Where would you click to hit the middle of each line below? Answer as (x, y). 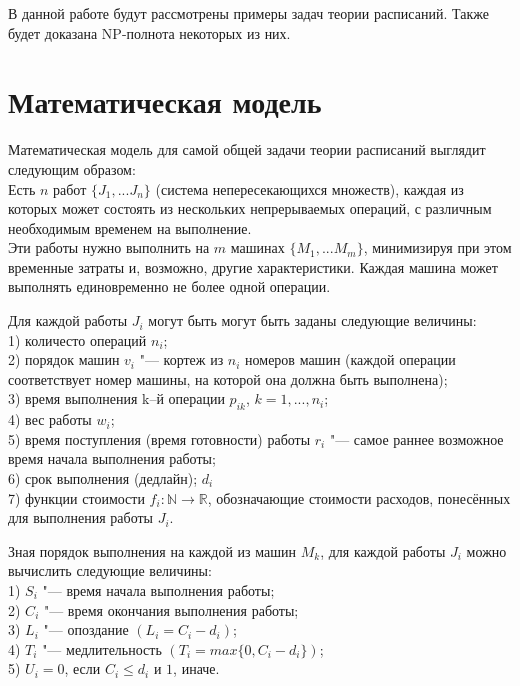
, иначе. (196, 668)
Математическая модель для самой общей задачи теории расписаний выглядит (247, 149)
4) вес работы (50, 419)
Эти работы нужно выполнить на (109, 247)
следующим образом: (72, 168)
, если (82, 668)
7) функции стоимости (76, 497)
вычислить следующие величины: (110, 570)
